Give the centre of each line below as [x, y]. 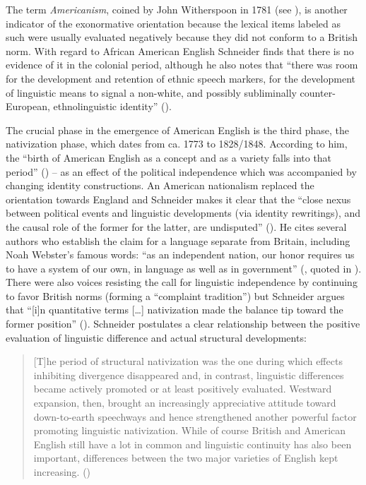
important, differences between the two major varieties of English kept [186, 458]
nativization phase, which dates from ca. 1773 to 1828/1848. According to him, [177, 144]
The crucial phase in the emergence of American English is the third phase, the [177, 130]
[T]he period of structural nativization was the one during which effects [188, 361]
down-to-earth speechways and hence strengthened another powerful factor [195, 416]
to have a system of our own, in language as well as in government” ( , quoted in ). [184, 268]
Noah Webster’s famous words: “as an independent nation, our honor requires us [180, 255]
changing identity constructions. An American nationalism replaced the [160, 185]
